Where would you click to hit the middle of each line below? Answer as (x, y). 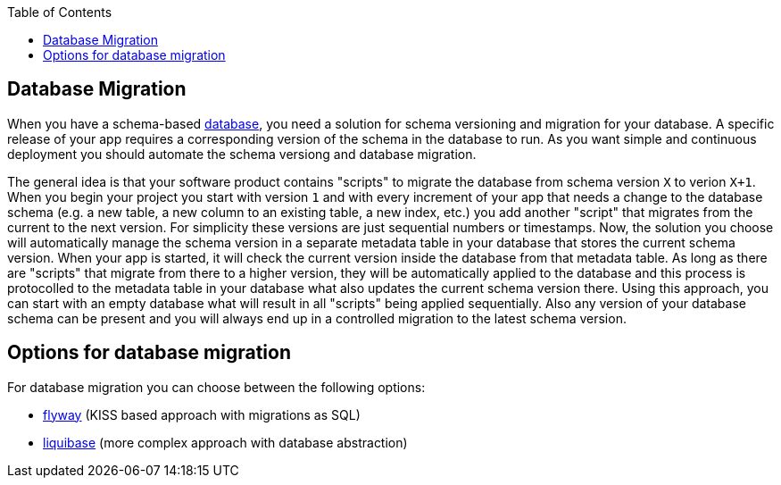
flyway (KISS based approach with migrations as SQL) (202, 414)
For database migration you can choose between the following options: (216, 387)
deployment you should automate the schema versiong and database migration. (242, 154)
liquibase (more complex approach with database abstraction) (225, 442)
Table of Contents (60, 12)
